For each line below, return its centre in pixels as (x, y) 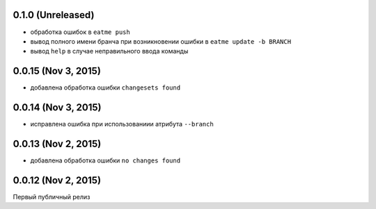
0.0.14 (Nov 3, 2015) (57, 108)
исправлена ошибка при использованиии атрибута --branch (122, 124)
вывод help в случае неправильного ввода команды (109, 51)
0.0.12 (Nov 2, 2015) (57, 180)
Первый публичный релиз (52, 197)
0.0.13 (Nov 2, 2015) (57, 143)
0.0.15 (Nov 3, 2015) (57, 71)
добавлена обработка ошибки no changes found (105, 160)
